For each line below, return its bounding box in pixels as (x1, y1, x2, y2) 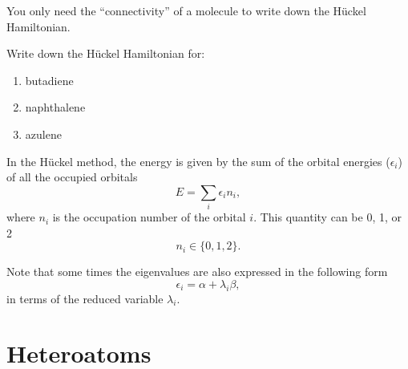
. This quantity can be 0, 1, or (253, 209, 402, 225)
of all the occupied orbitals (6, 168, 138, 185)
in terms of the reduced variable (6, 290, 164, 306)
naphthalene (25, 99, 86, 116)
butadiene (25, 71, 74, 88)
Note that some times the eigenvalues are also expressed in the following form (6, 263, 388, 280)
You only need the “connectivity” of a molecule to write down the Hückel (6, 2, 366, 18)
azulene (25, 125, 62, 142)
